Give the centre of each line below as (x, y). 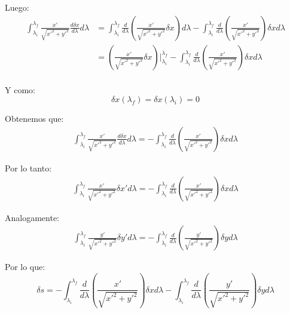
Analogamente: (32, 217)
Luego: (17, 7)
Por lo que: (25, 267)
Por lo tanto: (28, 168)
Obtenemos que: (34, 119)
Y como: (20, 89)
